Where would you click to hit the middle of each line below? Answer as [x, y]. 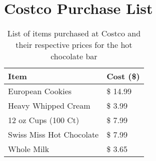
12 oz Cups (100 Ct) [44, 120]
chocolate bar [74, 56]
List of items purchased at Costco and [74, 33]
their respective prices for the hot [74, 45]
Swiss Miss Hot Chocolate [53, 135]
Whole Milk [29, 149]
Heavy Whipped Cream [49, 106]
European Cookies [40, 91]
